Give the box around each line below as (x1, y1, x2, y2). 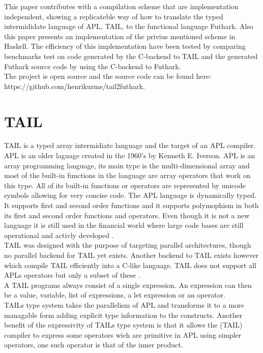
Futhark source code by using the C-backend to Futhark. (4, 61, 181, 71)
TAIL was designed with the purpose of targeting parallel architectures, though (4, 240, 251, 250)
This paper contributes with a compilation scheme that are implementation (4, 1, 239, 11)
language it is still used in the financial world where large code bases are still (4, 220, 244, 230)
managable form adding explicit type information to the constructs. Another (4, 309, 243, 320)
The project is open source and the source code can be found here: (4, 71, 212, 81)
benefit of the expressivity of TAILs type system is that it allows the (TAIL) (4, 319, 243, 330)
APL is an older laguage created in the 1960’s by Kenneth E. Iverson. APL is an (4, 150, 255, 161)
